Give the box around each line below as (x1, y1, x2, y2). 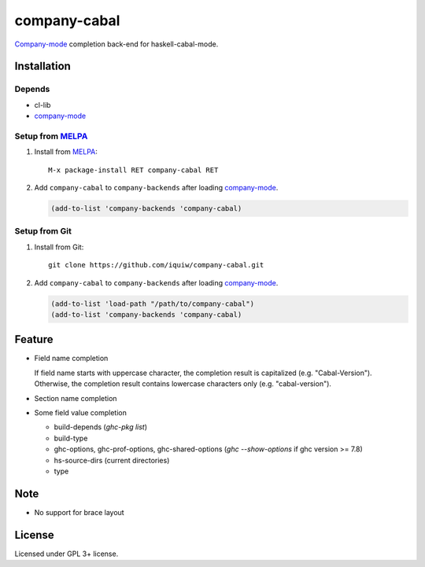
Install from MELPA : (34, 147, 98, 156)
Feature (14, 333, 54, 346)
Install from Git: (34, 242, 84, 252)
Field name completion (34, 354, 109, 363)
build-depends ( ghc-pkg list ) (54, 422, 148, 432)
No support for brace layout (34, 507, 125, 517)
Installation (14, 60, 71, 73)
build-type (54, 433, 88, 443)
